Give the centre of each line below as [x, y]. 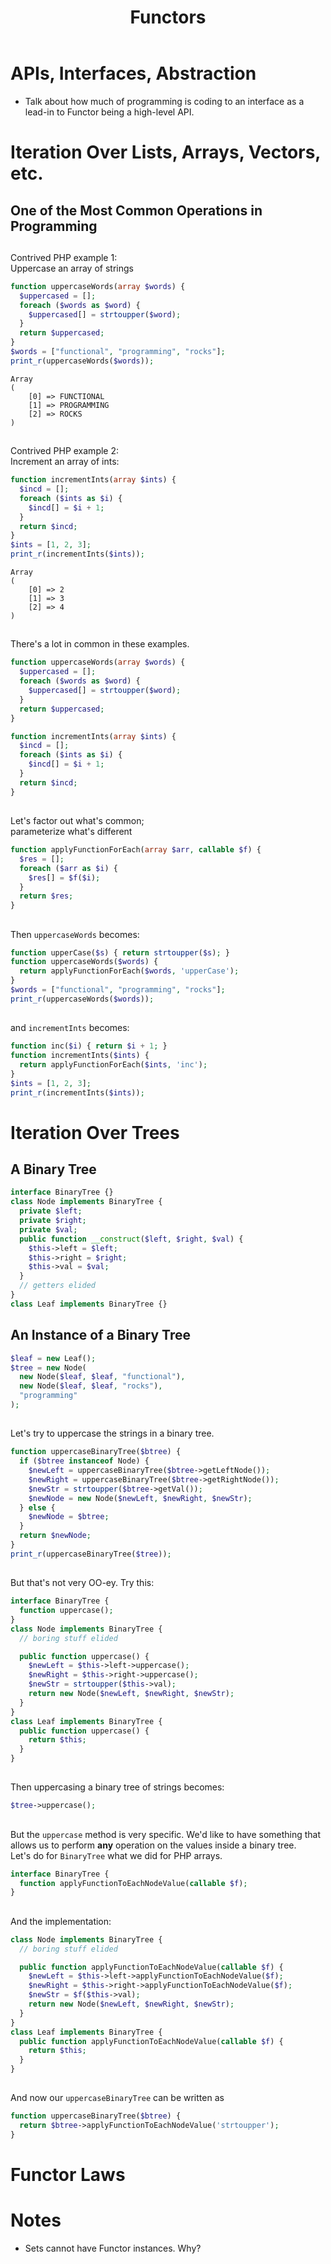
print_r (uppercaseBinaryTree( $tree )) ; [91, 1554]
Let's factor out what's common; [77, 821]
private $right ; [53, 1221]
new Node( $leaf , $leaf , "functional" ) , [102, 1377]
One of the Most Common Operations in [136, 210]
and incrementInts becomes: [70, 1028]
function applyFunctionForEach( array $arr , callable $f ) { [136, 850]
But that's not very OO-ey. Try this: [82, 1583]
